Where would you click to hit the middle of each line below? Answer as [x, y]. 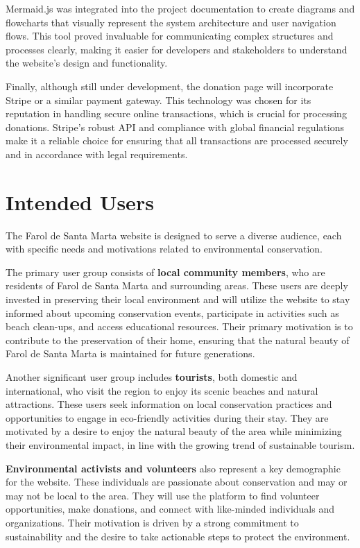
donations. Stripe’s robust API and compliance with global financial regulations [175, 127]
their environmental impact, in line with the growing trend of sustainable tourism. [180, 444]
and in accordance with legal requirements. [97, 154]
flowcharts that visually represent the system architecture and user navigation [171, 22]
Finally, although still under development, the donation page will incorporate [170, 86]
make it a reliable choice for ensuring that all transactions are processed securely [177, 140]
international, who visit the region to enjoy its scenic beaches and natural [162, 390]
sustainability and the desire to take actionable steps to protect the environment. [178, 536]
